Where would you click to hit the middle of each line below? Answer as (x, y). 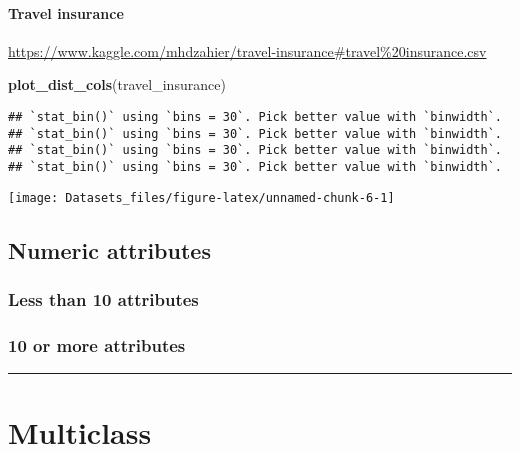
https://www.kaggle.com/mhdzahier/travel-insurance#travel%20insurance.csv (247, 50)
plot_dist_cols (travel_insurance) (117, 84)
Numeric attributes (109, 249)
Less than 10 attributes (103, 298)
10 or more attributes (97, 344)
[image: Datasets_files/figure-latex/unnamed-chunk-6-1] (201, 197)
